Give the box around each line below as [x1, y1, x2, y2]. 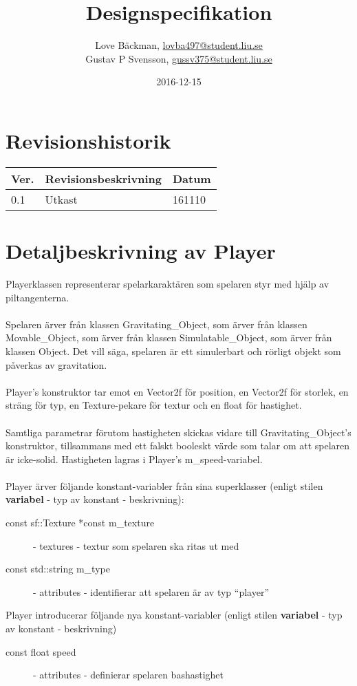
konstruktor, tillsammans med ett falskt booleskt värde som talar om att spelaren [6, 438, 350, 453]
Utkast [45, 191, 78, 207]
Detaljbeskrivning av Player [6, 237, 276, 265]
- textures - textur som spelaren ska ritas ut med [33, 538, 239, 553]
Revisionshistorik [6, 126, 171, 154]
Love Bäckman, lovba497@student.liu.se [95, 38, 263, 52]
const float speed [6, 644, 76, 658]
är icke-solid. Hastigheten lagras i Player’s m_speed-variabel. [6, 451, 263, 466]
